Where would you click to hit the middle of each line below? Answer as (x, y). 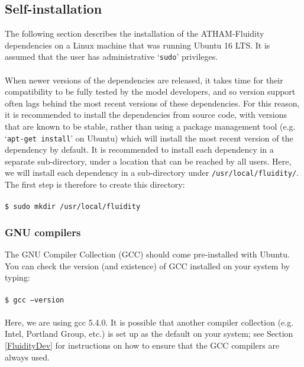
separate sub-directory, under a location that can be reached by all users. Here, (148, 161)
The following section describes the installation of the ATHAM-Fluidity (135, 33)
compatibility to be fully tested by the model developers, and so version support (150, 91)
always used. (27, 357)
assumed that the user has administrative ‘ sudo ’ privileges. (111, 57)
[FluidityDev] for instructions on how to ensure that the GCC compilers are (142, 345)
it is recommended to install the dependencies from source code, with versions (146, 115)
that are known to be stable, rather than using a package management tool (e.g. (150, 126)
